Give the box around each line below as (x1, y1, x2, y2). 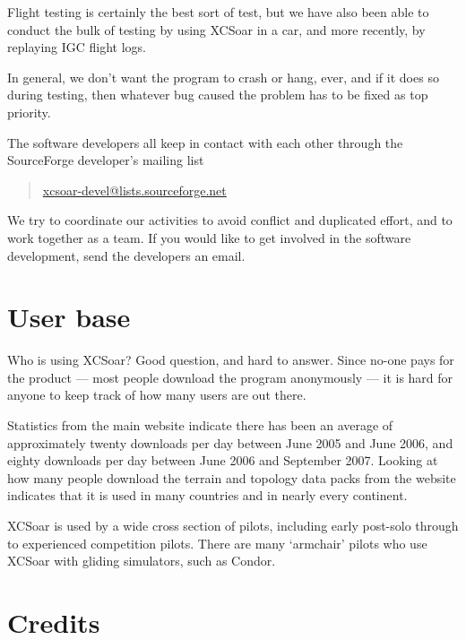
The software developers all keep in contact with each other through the (7, 133, 403, 151)
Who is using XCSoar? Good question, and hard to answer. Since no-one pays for (7, 350, 454, 369)
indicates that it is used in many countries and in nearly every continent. (7, 486, 408, 505)
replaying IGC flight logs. (7, 38, 147, 56)
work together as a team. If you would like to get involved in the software (7, 228, 411, 246)
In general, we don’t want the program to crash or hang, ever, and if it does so (7, 67, 439, 86)
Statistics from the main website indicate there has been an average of (7, 416, 393, 435)
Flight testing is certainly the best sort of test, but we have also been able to (7, 3, 429, 21)
